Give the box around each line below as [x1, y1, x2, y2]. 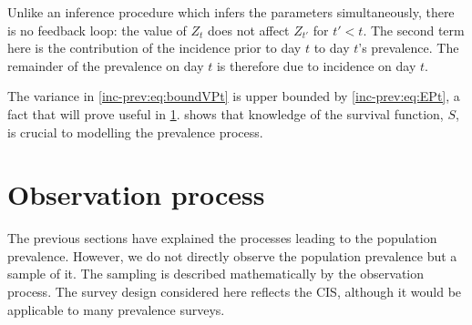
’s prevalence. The [358, 38, 459, 57]
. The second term [363, 20, 465, 39]
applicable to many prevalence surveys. [7, 300, 225, 319]
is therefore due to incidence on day [216, 56, 416, 75]
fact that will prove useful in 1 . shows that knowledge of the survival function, [7, 104, 444, 123]
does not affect [208, 20, 290, 39]
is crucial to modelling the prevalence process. [7, 122, 263, 141]
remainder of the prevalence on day [7, 56, 204, 75]
